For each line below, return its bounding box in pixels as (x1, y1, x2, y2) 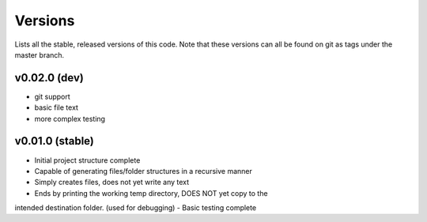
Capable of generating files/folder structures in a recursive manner (34, 166, 252, 175)
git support (34, 92, 70, 101)
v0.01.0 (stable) (14, 134, 95, 148)
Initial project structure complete (34, 155, 141, 165)
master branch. (14, 50, 65, 59)
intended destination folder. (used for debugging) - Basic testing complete (14, 203, 257, 213)
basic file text (34, 103, 79, 112)
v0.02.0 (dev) (14, 71, 85, 85)
